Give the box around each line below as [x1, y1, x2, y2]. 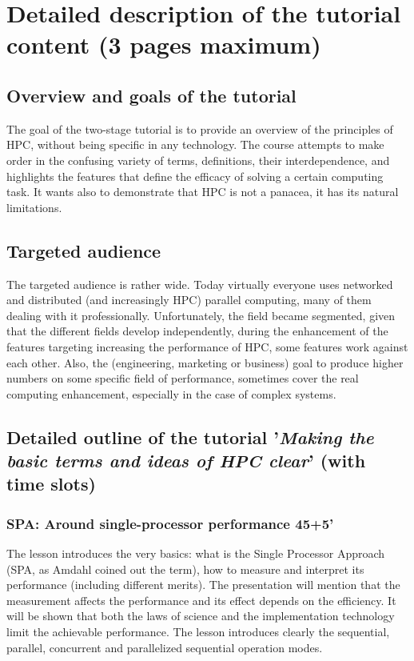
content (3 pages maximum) [6, 28, 321, 61]
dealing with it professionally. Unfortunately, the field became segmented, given [6, 306, 396, 323]
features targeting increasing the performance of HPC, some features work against [6, 338, 408, 355]
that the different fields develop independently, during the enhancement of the [6, 322, 388, 339]
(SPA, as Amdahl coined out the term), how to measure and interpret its [6, 560, 364, 577]
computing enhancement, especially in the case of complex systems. [6, 385, 336, 402]
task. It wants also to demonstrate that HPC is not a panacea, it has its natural [6, 183, 399, 200]
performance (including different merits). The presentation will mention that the [6, 576, 400, 593]
